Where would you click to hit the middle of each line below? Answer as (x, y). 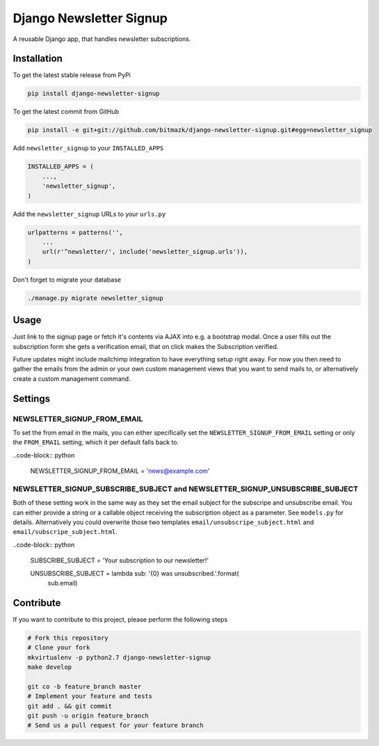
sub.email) (63, 583)
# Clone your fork (59, 648)
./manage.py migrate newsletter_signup (95, 298)
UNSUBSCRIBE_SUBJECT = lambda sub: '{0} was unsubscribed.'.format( (135, 573)
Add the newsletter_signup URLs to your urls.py (89, 214)
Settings (32, 399)
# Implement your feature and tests (90, 696)
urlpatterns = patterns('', (75, 232)
